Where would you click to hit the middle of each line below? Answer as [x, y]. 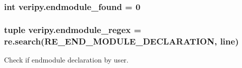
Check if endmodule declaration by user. [66, 59]
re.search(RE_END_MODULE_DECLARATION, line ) [122, 41]
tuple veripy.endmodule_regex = [73, 29]
